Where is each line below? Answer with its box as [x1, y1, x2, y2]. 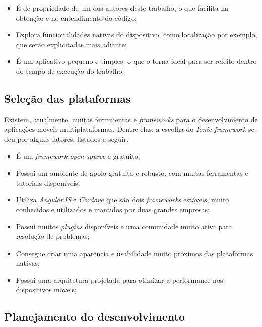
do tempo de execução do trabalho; [16, 65, 124, 76]
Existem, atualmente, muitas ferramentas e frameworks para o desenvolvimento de [4, 114, 258, 124]
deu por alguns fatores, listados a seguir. [4, 133, 129, 144]
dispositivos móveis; [16, 284, 77, 295]
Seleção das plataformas [4, 90, 131, 106]
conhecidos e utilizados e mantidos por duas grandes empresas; [16, 204, 210, 214]
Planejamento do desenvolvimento [4, 309, 185, 324]
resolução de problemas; [16, 231, 90, 241]
